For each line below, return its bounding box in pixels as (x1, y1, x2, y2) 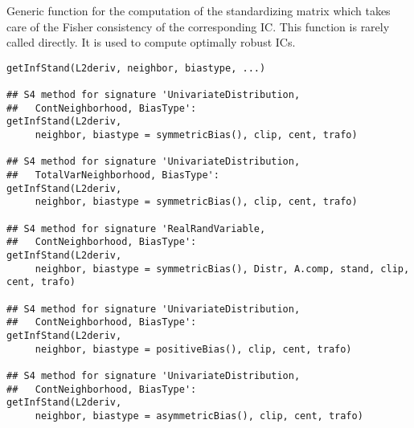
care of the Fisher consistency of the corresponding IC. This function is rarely (6, 18, 390, 35)
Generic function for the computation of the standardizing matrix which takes (6, 2, 391, 18)
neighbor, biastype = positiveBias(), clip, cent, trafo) (35, 343, 352, 355)
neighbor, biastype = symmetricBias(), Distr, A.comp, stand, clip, (35, 263, 410, 275)
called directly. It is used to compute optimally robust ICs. (6, 34, 296, 51)
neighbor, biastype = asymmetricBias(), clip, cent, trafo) (35, 410, 363, 422)
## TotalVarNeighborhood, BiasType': (6, 169, 219, 181)
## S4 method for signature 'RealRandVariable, (6, 222, 266, 234)
